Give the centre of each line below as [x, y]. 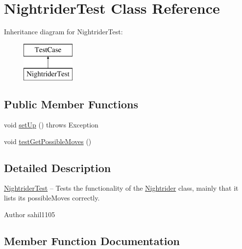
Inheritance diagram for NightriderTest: [63, 32]
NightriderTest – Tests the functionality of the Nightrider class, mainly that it [121, 188]
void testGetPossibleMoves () [48, 141]
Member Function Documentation [92, 240]
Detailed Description [58, 167]
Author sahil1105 [30, 214]
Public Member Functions [71, 104]
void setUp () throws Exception [51, 125]
